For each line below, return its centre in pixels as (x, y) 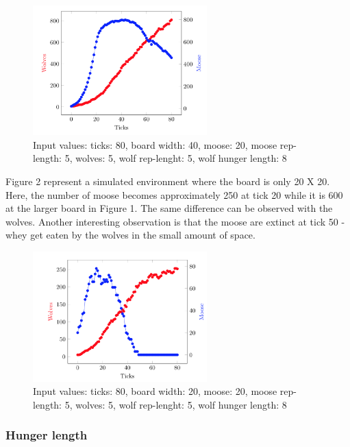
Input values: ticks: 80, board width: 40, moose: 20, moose (155, 144)
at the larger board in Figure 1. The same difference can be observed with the (169, 208)
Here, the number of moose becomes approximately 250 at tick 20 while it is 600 (174, 194)
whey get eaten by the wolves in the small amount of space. (130, 235)
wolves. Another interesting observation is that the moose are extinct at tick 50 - (175, 221)
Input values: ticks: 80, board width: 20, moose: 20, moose (155, 391)
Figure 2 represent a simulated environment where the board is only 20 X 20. (168, 181)
